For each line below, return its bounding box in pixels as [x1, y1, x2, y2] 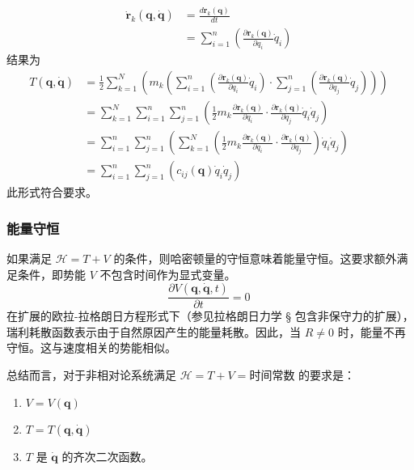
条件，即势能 [17, 265, 86, 282]
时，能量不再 [337, 323, 406, 340]
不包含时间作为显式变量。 [99, 265, 236, 282]
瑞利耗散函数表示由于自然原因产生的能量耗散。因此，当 [6, 323, 301, 340]
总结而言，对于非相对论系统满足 [6, 366, 176, 383]
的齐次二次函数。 [61, 447, 153, 464]
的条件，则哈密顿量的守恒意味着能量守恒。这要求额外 [113, 249, 397, 266]
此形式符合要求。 [6, 184, 97, 201]
